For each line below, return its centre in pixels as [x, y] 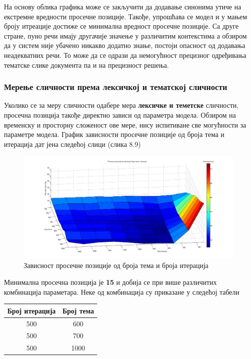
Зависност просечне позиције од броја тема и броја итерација [116, 265]
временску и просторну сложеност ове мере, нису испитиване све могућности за [125, 124]
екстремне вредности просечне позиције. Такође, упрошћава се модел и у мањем [125, 16]
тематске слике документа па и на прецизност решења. [87, 65]
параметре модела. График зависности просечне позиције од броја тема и [114, 134]
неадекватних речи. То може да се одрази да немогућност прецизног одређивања [125, 55]
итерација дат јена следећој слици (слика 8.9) [72, 144]
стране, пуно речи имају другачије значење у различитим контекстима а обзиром [125, 35]
